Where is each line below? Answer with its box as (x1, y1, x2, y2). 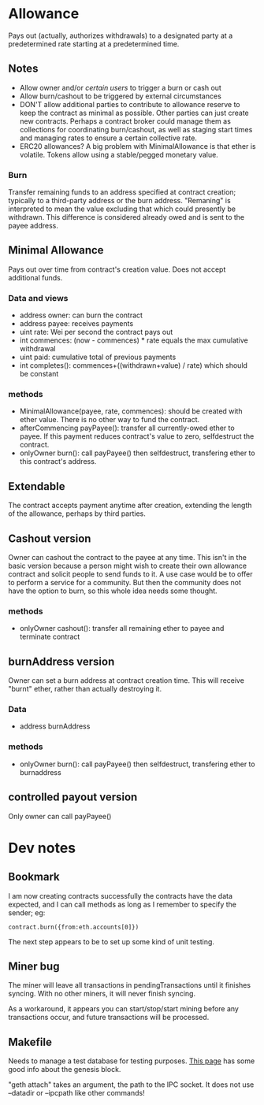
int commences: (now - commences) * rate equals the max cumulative (19, 336, 248, 345)
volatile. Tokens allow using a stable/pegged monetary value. (19, 150, 218, 159)
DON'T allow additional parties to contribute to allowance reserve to (19, 99, 240, 109)
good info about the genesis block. (8, 1065, 121, 1074)
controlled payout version (8, 791, 138, 804)
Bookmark (8, 870, 61, 884)
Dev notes (8, 839, 76, 857)
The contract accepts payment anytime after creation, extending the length (8, 501, 252, 510)
